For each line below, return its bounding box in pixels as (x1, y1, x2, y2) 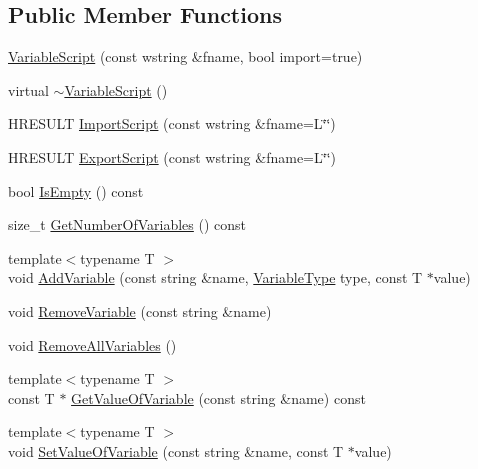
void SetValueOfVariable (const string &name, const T (8, 440, 344, 461)
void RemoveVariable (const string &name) (8, 300, 272, 321)
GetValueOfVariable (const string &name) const (71, 387, 366, 408)
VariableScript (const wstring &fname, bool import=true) (8, 46, 363, 67)
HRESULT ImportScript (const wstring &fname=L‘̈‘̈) (8, 113, 336, 134)
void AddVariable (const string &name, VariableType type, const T (8, 267, 423, 288)
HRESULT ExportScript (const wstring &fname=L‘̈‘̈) (8, 146, 336, 167)
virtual (8, 79, 49, 100)
